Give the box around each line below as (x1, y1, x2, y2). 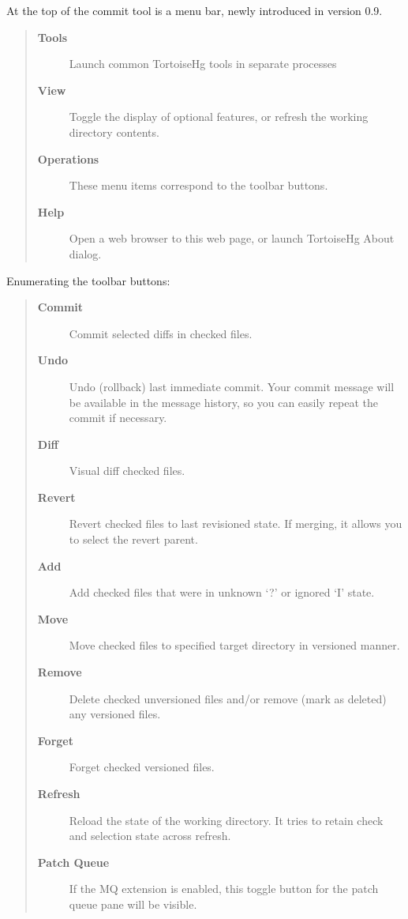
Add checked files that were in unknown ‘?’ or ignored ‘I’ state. (69, 584, 375, 601)
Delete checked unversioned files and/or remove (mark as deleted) (69, 690, 387, 706)
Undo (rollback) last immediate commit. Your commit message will (69, 378, 395, 394)
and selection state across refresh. (69, 827, 231, 844)
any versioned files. (69, 706, 161, 722)
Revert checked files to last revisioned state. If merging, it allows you (69, 515, 402, 532)
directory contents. (69, 123, 159, 140)
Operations (37, 150, 99, 167)
